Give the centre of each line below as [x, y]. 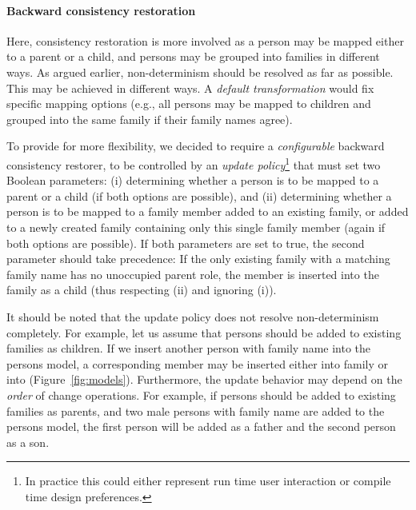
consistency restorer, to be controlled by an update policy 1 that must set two [194, 163]
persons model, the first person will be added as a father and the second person [201, 426]
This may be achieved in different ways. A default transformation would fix [190, 88]
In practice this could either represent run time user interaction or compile [208, 481]
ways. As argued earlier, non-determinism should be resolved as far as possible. [200, 72]
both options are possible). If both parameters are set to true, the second [186, 243]
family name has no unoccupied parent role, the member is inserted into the [193, 274]
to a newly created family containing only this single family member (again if [196, 227]
